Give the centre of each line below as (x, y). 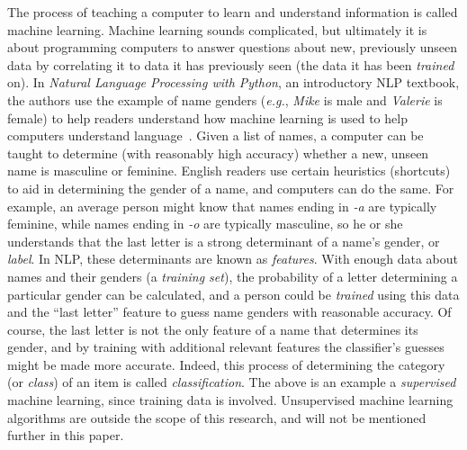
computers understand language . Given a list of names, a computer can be (216, 135)
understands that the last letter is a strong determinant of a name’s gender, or (224, 241)
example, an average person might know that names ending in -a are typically (222, 206)
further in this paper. (66, 435)
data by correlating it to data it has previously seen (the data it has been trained (231, 64)
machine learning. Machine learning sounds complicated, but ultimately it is (217, 29)
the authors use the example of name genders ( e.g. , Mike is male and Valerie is (225, 99)
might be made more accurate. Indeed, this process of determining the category (226, 364)
